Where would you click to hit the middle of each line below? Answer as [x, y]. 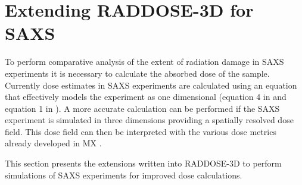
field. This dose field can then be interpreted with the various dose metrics [141, 131]
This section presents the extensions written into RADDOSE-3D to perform [143, 163]
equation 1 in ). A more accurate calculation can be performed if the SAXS [142, 108]
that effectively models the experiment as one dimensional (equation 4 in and [146, 97]
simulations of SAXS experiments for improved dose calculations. [124, 175]
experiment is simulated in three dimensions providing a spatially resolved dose [149, 120]
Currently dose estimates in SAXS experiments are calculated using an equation [151, 85]
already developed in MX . [53, 143]
